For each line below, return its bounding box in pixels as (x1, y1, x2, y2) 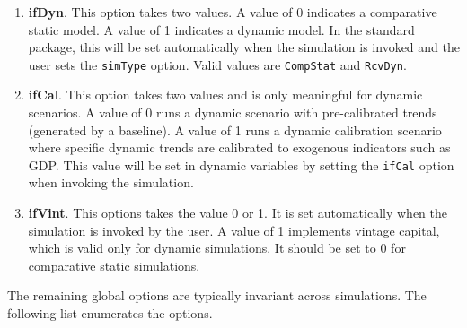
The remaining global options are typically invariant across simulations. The (7, 286, 427, 305)
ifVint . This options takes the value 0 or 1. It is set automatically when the (28, 203, 448, 222)
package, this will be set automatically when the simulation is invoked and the (28, 38, 460, 56)
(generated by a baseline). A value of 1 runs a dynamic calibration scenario (28, 120, 442, 139)
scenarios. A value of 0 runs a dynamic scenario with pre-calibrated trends (28, 103, 437, 122)
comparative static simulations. (28, 255, 200, 274)
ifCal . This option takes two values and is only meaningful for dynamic (28, 85, 423, 104)
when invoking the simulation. (28, 173, 194, 192)
